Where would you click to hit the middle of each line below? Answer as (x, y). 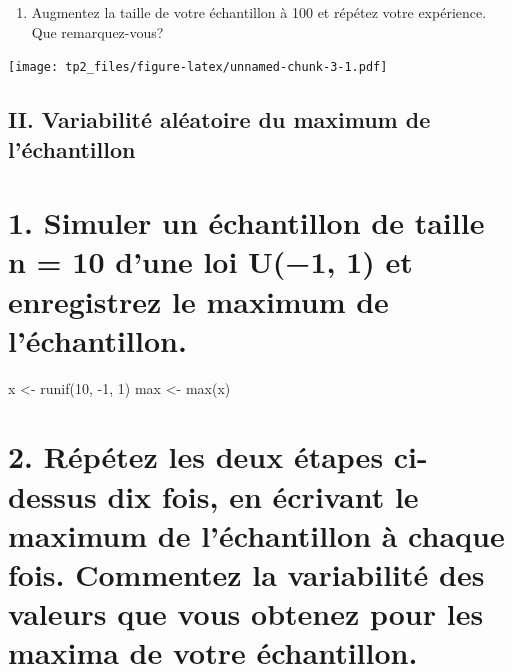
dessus (52, 495)
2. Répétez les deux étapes (196, 456)
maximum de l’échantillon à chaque (256, 534)
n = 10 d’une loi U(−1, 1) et (210, 261)
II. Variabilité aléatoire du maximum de (219, 119)
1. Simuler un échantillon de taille (246, 222)
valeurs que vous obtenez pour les (246, 613)
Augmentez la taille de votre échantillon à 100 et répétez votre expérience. (259, 12)
